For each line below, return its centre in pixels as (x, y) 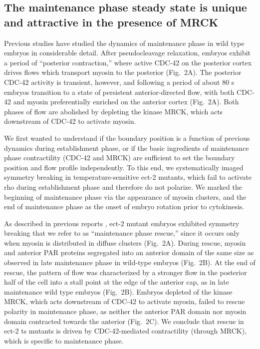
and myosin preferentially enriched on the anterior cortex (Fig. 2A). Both (126, 102)
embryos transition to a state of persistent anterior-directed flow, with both (119, 92)
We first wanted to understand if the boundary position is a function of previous (127, 138)
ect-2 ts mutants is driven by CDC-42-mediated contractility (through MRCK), (126, 331)
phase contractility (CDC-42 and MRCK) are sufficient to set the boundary (120, 158)
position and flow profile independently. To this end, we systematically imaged (124, 167)
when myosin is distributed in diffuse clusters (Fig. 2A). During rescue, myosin (125, 242)
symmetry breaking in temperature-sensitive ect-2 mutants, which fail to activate (128, 177)
